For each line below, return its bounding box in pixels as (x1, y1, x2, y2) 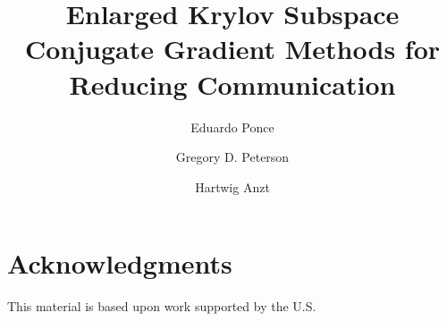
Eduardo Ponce (190, 117, 274, 136)
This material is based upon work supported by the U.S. (7, 297, 316, 316)
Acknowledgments (7, 245, 232, 282)
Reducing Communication (69, 65, 396, 102)
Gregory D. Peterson (175, 148, 290, 166)
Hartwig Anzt (195, 177, 270, 196)
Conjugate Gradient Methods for (24, 30, 441, 67)
